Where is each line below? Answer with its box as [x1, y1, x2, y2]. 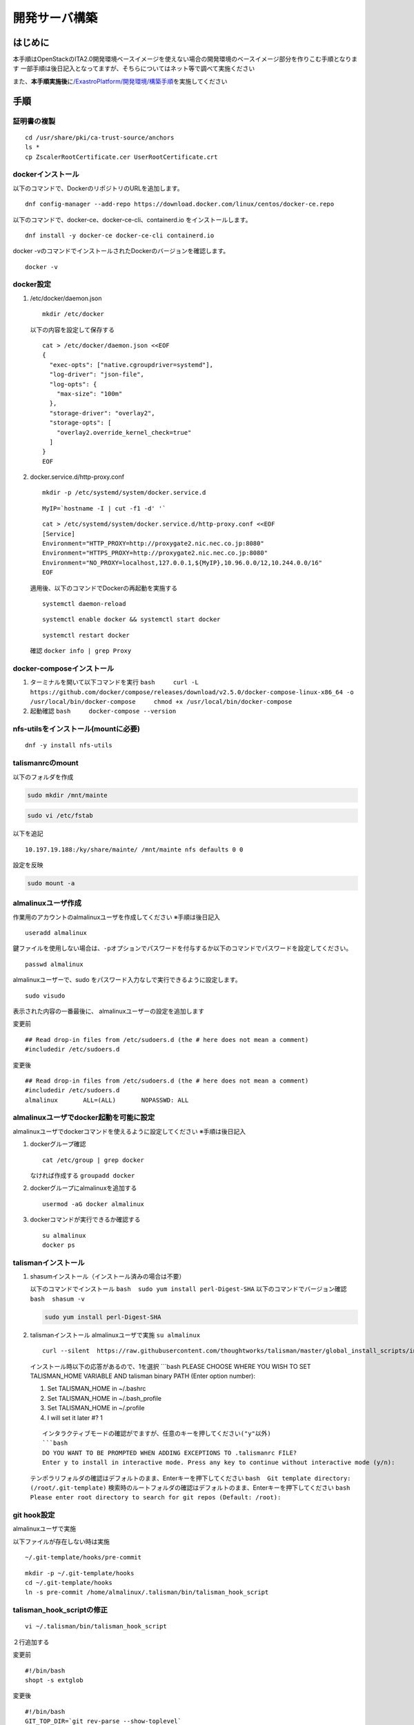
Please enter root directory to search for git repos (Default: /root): [30, 1494, 282, 1501]
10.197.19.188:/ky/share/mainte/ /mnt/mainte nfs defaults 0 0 [25, 845, 244, 854]
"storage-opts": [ [49, 419, 112, 427]
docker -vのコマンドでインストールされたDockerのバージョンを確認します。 [12, 247, 230, 255]
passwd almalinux [25, 960, 83, 968]
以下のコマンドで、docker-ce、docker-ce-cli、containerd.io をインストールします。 [12, 215, 252, 224]
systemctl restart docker [42, 631, 130, 639]
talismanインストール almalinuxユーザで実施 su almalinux [30, 1330, 200, 1339]
